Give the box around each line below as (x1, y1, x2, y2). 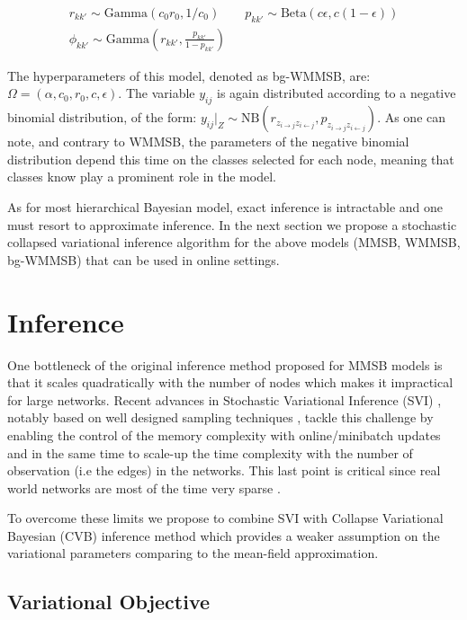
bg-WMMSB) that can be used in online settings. (7, 250, 280, 269)
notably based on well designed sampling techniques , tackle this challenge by (7, 408, 434, 427)
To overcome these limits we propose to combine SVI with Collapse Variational (7, 509, 444, 527)
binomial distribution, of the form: (7, 108, 197, 127)
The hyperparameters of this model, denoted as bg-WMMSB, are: (7, 66, 371, 84)
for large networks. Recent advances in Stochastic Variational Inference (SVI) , (7, 390, 442, 409)
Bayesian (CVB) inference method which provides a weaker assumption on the (7, 526, 440, 545)
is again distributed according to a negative (216, 84, 456, 102)
